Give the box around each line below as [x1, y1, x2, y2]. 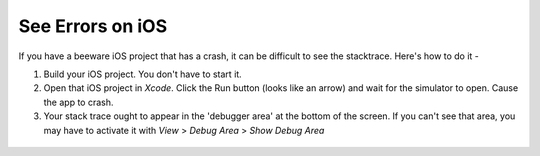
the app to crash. [43, 96, 114, 108]
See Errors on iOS [18, 15, 168, 37]
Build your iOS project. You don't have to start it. [43, 68, 242, 80]
